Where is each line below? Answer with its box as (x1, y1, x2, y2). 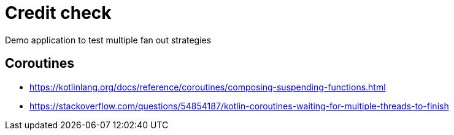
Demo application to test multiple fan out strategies (5, 34, 212, 45)
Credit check (5, 2, 112, 23)
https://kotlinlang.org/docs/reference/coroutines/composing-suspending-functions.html (29, 81, 386, 92)
